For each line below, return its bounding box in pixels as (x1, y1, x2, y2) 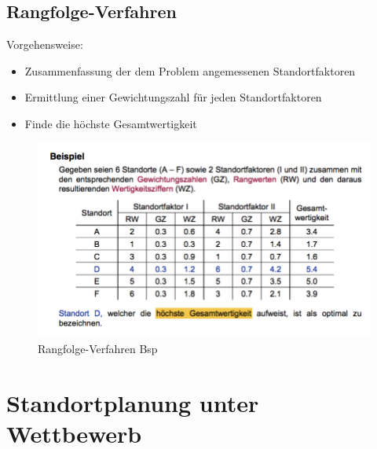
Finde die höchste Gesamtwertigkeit (24, 115, 197, 131)
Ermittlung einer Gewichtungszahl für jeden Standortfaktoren (24, 89, 322, 105)
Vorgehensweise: (6, 36, 83, 53)
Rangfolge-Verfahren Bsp (38, 340, 158, 357)
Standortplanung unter (6, 386, 259, 418)
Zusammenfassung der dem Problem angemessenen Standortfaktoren (24, 62, 356, 79)
